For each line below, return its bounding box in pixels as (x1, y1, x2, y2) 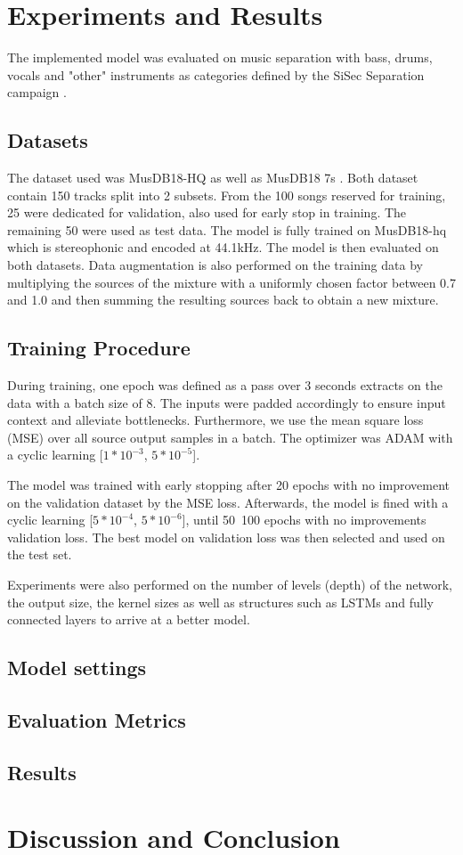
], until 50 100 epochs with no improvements (182, 510, 426, 529)
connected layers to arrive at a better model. (7, 610, 250, 629)
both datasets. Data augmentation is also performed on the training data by (7, 256, 423, 274)
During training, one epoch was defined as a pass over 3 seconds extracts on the (7, 376, 443, 395)
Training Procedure (7, 334, 191, 362)
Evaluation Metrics (7, 705, 186, 733)
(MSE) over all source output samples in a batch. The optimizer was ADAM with (7, 427, 453, 446)
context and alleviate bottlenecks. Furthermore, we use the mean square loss (7, 411, 424, 429)
